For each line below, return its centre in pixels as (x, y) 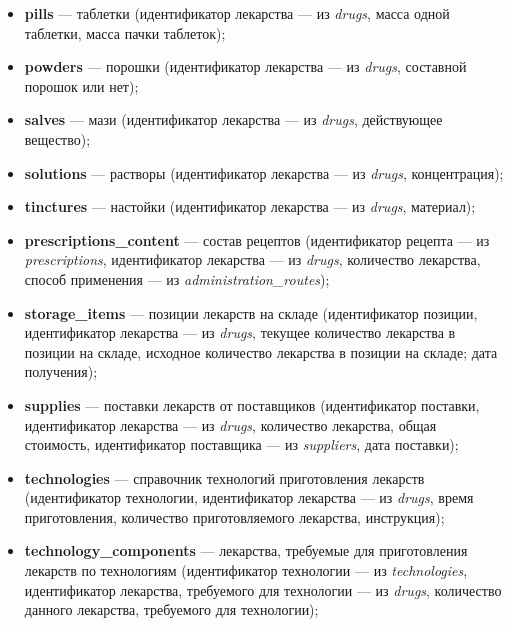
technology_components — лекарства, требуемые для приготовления (246, 550)
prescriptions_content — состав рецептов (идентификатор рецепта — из (257, 239)
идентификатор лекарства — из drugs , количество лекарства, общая (230, 424)
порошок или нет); (81, 85)
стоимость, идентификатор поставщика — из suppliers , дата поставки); (241, 444)
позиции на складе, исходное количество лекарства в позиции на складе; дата (261, 351)
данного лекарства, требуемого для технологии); (171, 609)
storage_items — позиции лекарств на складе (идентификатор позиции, (251, 312)
